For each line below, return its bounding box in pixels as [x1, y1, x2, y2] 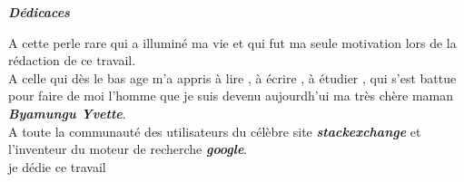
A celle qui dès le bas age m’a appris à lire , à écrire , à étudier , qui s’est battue [8, 68, 457, 87]
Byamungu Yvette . [8, 103, 126, 122]
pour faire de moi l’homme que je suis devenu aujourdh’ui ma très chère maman [8, 86, 454, 105]
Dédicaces [8, 3, 70, 21]
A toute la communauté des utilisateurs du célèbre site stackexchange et [8, 121, 421, 140]
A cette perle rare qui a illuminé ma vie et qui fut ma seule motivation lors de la [8, 33, 457, 52]
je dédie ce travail [8, 157, 106, 176]
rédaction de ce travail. [8, 51, 136, 70]
